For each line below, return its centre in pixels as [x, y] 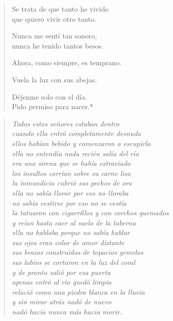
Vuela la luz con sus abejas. [54, 79]
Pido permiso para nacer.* [52, 106]
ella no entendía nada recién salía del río [75, 153]
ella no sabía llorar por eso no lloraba [70, 192]
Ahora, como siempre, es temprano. [67, 62]
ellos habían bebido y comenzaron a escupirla [81, 143]
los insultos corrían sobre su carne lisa [71, 173]
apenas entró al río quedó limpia [62, 282]
